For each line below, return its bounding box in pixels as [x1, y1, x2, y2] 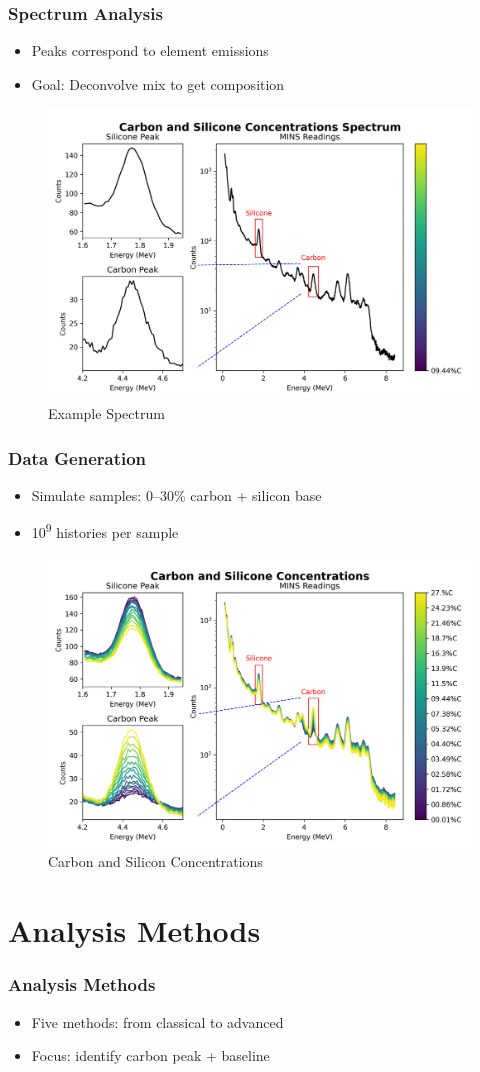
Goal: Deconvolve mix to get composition [31, 73, 285, 94]
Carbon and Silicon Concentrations [48, 851, 263, 872]
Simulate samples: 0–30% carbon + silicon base [31, 484, 322, 505]
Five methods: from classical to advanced [31, 1011, 284, 1032]
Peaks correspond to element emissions [31, 40, 269, 61]
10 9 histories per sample [31, 519, 179, 543]
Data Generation [8, 445, 147, 470]
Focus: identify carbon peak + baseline [31, 1045, 270, 1066]
